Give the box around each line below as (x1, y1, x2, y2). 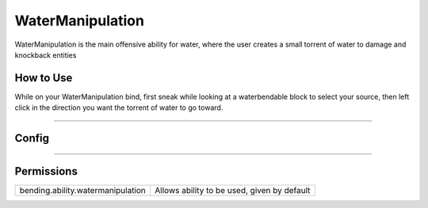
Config (14, 131, 49, 146)
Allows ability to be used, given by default (155, 185, 311, 196)
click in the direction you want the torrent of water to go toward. (14, 103, 224, 112)
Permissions (14, 165, 78, 178)
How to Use (14, 71, 73, 85)
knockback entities (14, 50, 77, 59)
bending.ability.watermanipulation (19, 185, 147, 196)
